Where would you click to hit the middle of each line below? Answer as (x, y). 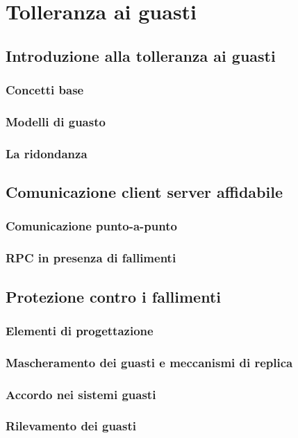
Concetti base (45, 90)
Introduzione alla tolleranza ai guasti (141, 55)
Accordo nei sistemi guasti (81, 394)
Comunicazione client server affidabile (144, 192)
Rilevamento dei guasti (71, 426)
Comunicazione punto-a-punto (91, 226)
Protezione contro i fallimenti (114, 296)
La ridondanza (47, 153)
